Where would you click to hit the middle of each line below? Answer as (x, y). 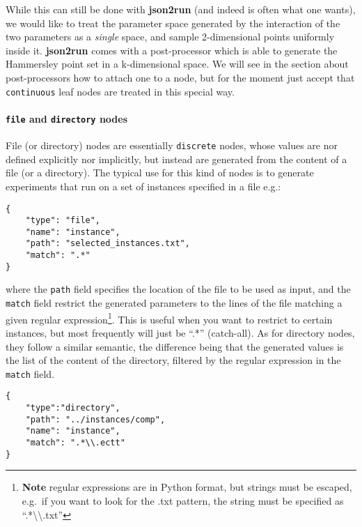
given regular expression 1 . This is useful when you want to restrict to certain (169, 318)
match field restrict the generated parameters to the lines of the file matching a (174, 303)
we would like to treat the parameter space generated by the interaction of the (173, 23)
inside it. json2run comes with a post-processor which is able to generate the (172, 50)
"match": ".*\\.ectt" (75, 443)
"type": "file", (63, 221)
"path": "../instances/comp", (95, 419)
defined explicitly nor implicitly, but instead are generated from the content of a (176, 159)
